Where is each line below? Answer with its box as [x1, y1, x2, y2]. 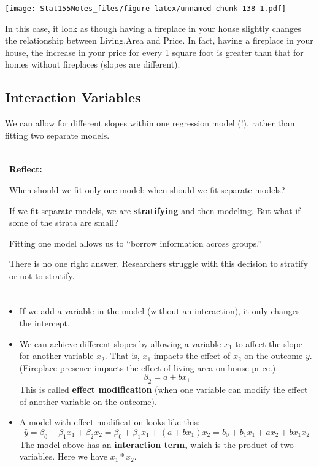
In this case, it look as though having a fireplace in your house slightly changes [5, 21, 301, 34]
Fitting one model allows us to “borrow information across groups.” [9, 236, 262, 249]
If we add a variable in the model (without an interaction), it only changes [19, 304, 300, 317]
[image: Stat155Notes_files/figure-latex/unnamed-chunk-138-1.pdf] [5, 4, 286, 13]
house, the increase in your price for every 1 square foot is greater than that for [5, 45, 304, 58]
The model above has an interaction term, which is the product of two [19, 438, 294, 450]
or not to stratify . [9, 269, 75, 282]
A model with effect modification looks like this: [19, 415, 200, 428]
